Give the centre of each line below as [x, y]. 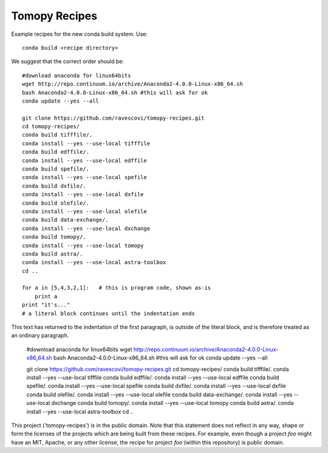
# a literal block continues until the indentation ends [109, 313]
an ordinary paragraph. [40, 335]
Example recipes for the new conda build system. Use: [80, 34]
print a [46, 296]
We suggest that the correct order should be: [68, 61]
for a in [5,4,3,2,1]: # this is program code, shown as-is [117, 288]
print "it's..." [46, 305]
